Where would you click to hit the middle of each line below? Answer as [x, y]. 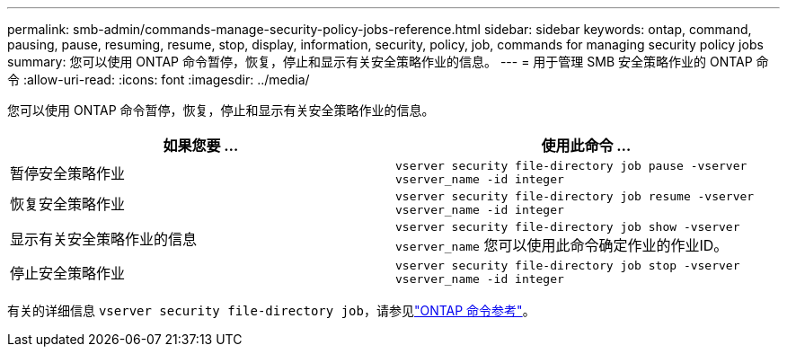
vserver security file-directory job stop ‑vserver [568, 265]
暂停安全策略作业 [68, 173]
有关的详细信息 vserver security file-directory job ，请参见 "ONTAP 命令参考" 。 [271, 310]
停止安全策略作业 [68, 273]
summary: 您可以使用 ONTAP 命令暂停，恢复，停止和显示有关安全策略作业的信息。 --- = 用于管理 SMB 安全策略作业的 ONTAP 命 [388, 62]
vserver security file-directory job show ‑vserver [568, 227]
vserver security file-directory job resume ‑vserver [575, 196]
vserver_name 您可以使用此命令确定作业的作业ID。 [562, 245]
